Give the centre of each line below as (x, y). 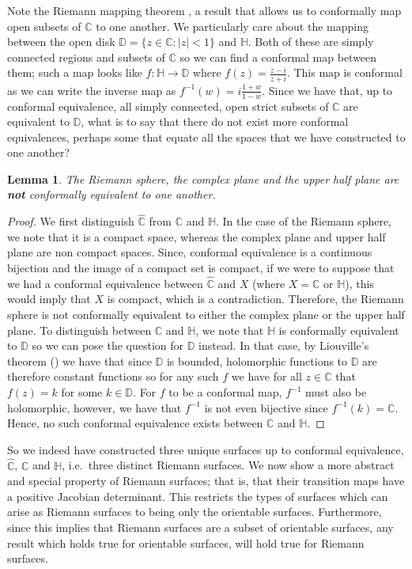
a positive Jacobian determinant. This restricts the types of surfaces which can (198, 496)
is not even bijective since (266, 407)
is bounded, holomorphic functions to (257, 360)
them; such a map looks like (75, 72)
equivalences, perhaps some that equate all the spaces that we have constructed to (206, 137)
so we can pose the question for (108, 345)
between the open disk (61, 42)
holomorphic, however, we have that (94, 407)
